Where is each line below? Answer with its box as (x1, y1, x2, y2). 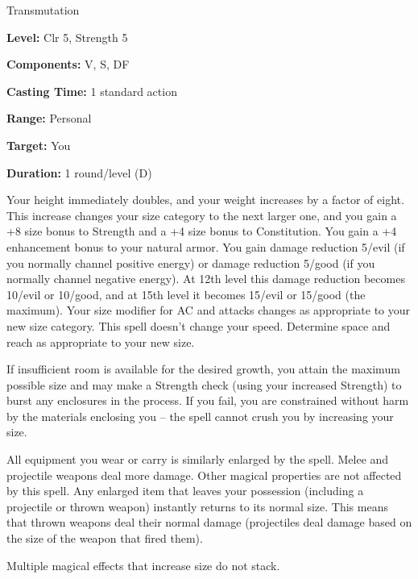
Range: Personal (6, 110, 92, 127)
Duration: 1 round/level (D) (6, 164, 152, 181)
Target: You (6, 136, 71, 153)
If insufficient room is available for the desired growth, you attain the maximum (6, 360, 400, 377)
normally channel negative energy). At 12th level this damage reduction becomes (6, 270, 405, 287)
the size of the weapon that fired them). (6, 530, 203, 547)
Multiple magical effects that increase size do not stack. (6, 556, 280, 573)
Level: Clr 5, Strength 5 (6, 28, 128, 45)
